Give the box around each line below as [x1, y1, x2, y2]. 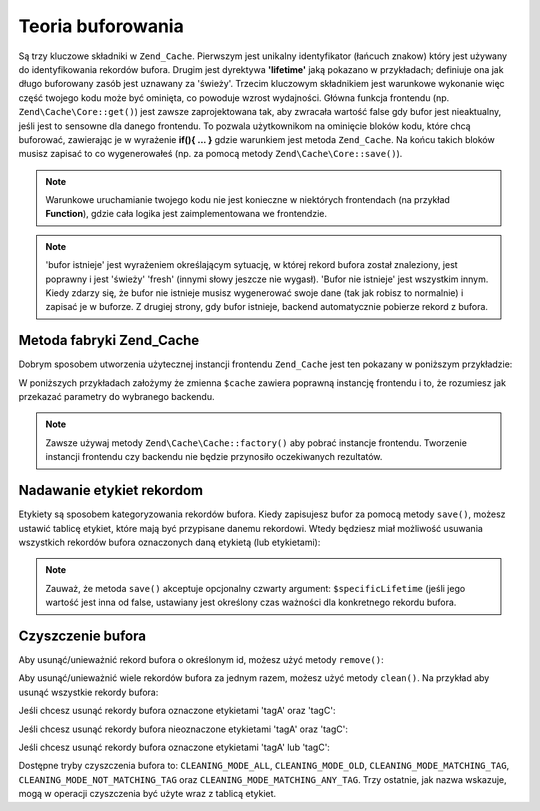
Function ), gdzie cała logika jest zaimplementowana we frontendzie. [45, 208, 327, 220]
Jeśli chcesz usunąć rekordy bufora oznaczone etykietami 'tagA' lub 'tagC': [18, 741, 330, 753]
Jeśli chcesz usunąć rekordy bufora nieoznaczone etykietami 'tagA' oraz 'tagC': [18, 723, 349, 735]
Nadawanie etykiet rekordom [18, 482, 204, 499]
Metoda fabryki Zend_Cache [18, 332, 200, 349]
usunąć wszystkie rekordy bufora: [18, 686, 159, 698]
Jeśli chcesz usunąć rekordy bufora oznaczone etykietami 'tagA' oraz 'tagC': [18, 705, 336, 717]
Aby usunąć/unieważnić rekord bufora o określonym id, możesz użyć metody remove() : [18, 654, 384, 666]
